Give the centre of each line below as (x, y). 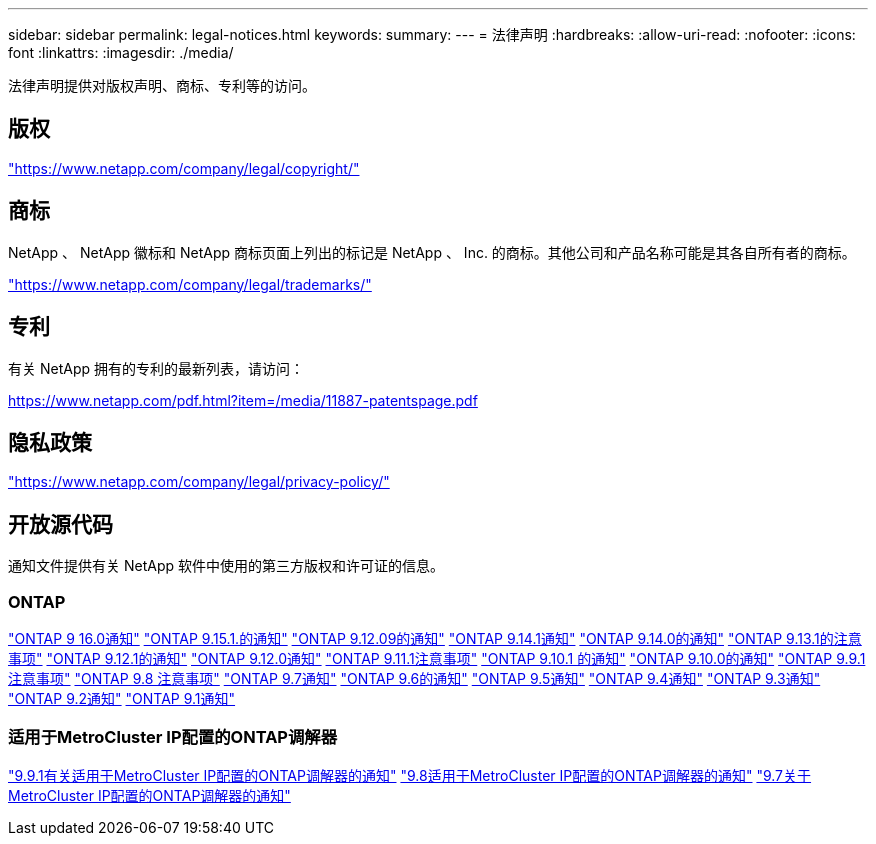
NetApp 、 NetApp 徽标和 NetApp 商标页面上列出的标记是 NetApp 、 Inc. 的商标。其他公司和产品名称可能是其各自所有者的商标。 (432, 252)
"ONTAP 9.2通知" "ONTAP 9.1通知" (122, 698)
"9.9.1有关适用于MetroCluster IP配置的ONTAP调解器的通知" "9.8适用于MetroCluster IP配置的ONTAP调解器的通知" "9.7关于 (410, 775)
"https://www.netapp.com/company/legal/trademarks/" (190, 284)
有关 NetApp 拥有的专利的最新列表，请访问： (156, 368)
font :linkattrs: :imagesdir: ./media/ (121, 52)
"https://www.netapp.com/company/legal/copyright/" (184, 168)
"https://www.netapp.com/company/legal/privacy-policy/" (199, 482)
